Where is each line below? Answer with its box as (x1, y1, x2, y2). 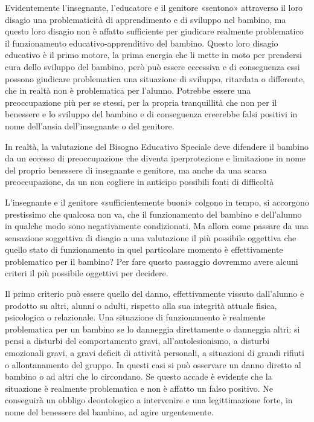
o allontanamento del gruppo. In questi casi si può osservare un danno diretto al (5, 358, 301, 371)
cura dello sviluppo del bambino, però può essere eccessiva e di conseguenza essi (5, 60, 300, 73)
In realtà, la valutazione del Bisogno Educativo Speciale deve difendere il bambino (5, 140, 309, 152)
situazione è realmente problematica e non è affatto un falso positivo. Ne (5, 381, 273, 394)
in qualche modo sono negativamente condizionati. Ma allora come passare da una (5, 219, 309, 232)
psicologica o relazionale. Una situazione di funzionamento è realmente (5, 311, 266, 323)
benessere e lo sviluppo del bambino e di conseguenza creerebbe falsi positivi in (5, 108, 298, 120)
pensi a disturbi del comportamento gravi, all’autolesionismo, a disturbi (5, 334, 270, 347)
